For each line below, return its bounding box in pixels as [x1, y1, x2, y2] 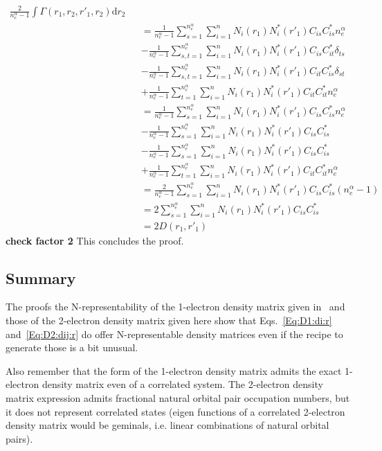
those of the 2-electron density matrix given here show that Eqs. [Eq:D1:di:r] [6, 313, 332, 328]
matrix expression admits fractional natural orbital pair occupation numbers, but [6, 390, 350, 405]
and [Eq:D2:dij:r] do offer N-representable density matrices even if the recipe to [6, 326, 343, 341]
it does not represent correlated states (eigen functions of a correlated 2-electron [6, 404, 345, 418]
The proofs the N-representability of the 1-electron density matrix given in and [6, 299, 345, 314]
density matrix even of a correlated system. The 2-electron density [42, 377, 323, 391]
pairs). [6, 431, 33, 445]
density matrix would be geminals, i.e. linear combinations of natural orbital [6, 418, 329, 432]
